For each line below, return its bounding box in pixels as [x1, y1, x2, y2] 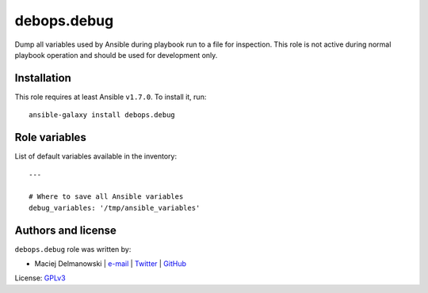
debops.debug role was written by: [14, 244, 132, 253]
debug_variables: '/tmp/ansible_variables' [29, 203, 201, 212]
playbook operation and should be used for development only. [14, 50, 218, 59]
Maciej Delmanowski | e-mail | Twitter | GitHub [34, 259, 186, 268]
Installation [14, 71, 71, 85]
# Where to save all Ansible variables [29, 192, 184, 201]
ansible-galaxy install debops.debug [29, 111, 176, 120]
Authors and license [14, 223, 117, 237]
